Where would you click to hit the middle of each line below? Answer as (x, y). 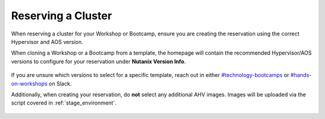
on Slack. (60, 84)
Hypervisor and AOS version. (47, 41)
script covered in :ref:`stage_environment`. (64, 103)
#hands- (301, 75)
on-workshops (29, 84)
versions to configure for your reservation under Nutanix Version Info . (98, 61)
